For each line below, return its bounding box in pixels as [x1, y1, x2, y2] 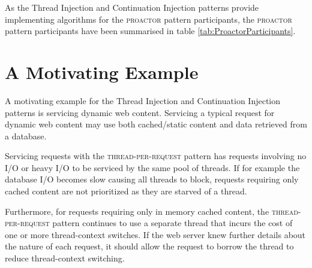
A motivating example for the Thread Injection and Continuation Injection [5, 94, 281, 106]
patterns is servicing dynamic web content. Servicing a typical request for [5, 106, 275, 118]
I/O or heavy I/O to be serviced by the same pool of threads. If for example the [5, 161, 300, 173]
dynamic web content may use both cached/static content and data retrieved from [5, 118, 307, 130]
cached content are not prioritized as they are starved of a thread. [5, 185, 247, 197]
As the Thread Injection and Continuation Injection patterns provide [5, 1, 259, 13]
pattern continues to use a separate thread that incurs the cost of [52, 217, 293, 229]
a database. [5, 129, 47, 142]
